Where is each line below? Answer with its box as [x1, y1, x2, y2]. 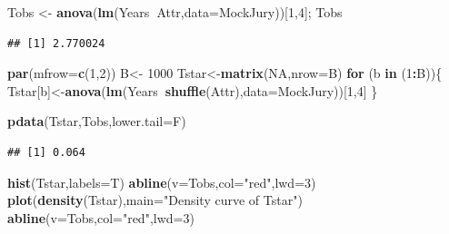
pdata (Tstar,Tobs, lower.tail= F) [7, 112, 186, 131]
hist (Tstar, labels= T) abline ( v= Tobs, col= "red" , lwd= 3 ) [7, 172, 316, 191]
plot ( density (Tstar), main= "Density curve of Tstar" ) [7, 190, 303, 210]
